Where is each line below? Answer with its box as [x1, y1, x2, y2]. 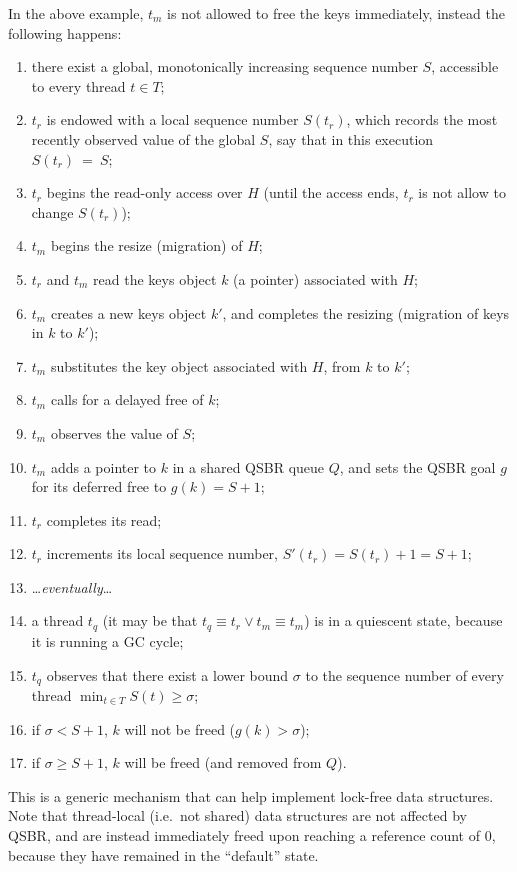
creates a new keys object [50, 302, 207, 323]
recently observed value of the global [31, 128, 256, 149]
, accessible [431, 56, 499, 77]
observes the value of [50, 422, 178, 443]
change [31, 201, 74, 222]
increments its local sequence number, [46, 543, 279, 564]
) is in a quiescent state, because [304, 610, 503, 631]
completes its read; [46, 509, 162, 530]
